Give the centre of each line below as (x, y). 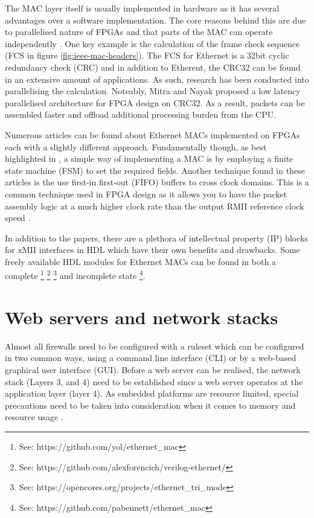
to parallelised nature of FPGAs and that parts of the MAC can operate (139, 32)
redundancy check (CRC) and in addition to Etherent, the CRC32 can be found (153, 67)
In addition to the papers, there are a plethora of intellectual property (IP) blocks (156, 238)
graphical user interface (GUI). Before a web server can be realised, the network (153, 370)
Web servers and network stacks (142, 317)
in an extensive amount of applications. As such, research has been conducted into (157, 79)
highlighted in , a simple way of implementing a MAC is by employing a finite (149, 158)
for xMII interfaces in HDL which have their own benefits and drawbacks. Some (152, 250)
